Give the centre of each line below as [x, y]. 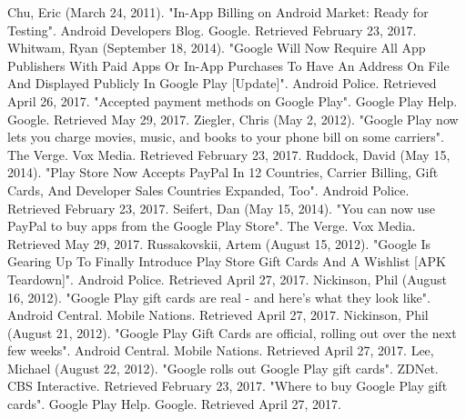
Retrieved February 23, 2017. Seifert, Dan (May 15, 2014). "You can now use [222, 208]
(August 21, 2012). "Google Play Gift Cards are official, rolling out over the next [232, 332]
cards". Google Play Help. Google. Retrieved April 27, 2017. [174, 404]
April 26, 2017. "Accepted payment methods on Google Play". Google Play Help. [233, 100]
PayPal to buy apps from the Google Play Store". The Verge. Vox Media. [212, 226]
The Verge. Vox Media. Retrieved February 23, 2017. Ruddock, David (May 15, [229, 154]
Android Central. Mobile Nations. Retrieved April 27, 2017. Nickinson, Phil [218, 315]
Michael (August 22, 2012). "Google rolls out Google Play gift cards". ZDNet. [223, 368]
